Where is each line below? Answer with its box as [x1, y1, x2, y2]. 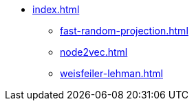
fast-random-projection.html [60, 25, 188, 36]
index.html [32, 3, 80, 15]
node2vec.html [60, 46, 128, 58]
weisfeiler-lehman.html [60, 67, 163, 79]
